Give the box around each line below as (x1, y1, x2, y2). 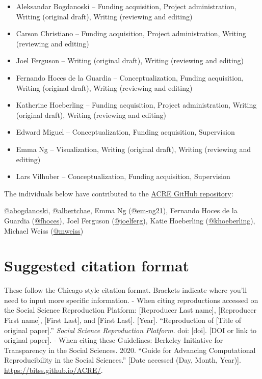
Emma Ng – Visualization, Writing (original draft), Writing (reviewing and (16, 143, 251, 154)
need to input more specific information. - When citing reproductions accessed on (4, 294, 258, 305)
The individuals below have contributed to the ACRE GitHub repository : (4, 188, 233, 198)
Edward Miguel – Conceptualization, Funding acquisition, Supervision (16, 127, 235, 137)
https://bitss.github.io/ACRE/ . (4, 364, 103, 375)
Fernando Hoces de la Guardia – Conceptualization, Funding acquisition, (16, 72, 244, 83)
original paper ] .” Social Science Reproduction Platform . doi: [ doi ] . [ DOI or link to (4, 324, 257, 335)
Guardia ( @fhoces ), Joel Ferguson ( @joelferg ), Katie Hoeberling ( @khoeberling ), (4, 215, 255, 225)
